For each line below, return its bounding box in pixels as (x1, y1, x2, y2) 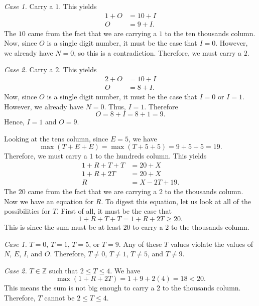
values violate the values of (170, 238, 253, 249)
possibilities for (4, 206, 51, 216)
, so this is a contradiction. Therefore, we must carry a (74, 47, 241, 58)
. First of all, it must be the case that (56, 206, 172, 216)
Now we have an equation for (4, 196, 94, 206)
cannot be (44, 292, 75, 302)
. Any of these (118, 238, 162, 249)
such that (49, 265, 78, 275)
